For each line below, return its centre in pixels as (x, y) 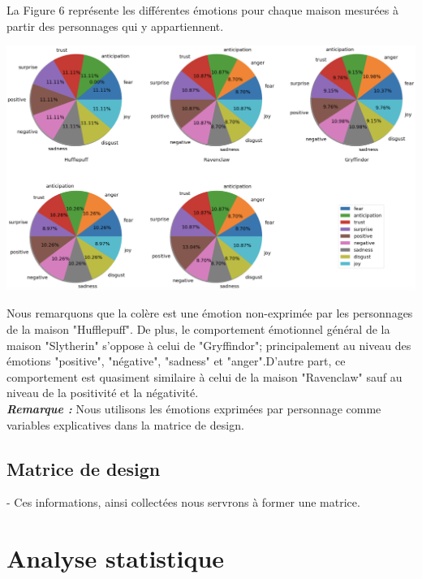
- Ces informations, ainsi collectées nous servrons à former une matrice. (183, 502)
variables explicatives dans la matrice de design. (125, 424)
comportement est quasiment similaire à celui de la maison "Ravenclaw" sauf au (205, 376)
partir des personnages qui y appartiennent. (115, 26)
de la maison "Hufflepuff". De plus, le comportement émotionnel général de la (198, 329)
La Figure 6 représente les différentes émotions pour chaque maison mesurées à (202, 10)
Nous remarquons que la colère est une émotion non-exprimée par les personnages (210, 313)
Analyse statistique (116, 558)
